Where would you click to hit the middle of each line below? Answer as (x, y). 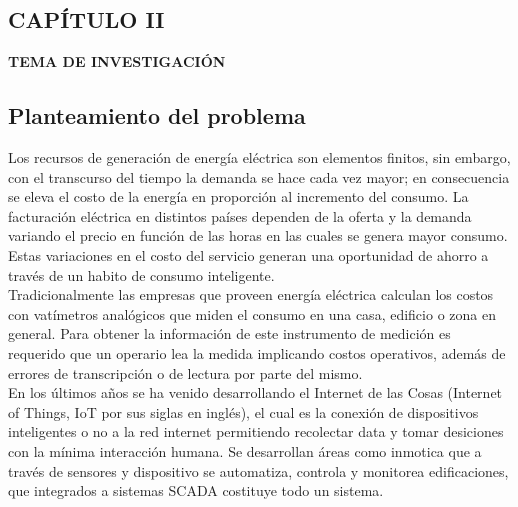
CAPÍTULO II (86, 19)
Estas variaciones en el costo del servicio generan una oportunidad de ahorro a (248, 254)
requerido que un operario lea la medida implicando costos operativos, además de (257, 352)
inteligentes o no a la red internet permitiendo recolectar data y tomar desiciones (256, 431)
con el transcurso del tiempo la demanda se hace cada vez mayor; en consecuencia (259, 176)
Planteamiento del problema (157, 115)
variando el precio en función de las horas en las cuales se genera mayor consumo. (258, 235)
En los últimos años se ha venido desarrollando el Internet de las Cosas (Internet (255, 392)
